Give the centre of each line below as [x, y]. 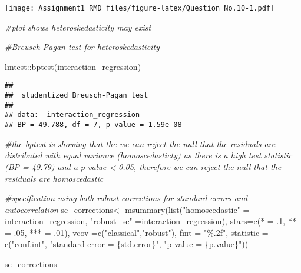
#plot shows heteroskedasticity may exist [78, 27]
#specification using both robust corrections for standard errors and [126, 198]
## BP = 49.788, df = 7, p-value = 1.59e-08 [93, 125]
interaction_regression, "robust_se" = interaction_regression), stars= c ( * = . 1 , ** [150, 221]
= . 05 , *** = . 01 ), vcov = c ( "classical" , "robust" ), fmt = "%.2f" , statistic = [137, 232]
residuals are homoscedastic [54, 178]
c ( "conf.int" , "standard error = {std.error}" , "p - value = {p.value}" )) [127, 244]
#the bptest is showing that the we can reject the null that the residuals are [140, 143]
